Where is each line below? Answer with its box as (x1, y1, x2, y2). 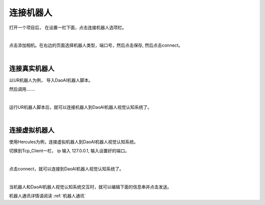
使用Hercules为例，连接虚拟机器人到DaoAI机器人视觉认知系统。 (9, 139, 138, 145)
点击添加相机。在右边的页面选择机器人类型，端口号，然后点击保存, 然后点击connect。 (9, 42, 183, 49)
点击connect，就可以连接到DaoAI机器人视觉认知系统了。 (9, 166, 124, 172)
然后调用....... (9, 86, 35, 92)
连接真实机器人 (9, 64, 54, 73)
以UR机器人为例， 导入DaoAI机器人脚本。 (9, 77, 93, 83)
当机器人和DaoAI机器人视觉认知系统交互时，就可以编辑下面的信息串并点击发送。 (9, 184, 172, 190)
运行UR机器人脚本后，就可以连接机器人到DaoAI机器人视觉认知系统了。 (9, 104, 152, 110)
